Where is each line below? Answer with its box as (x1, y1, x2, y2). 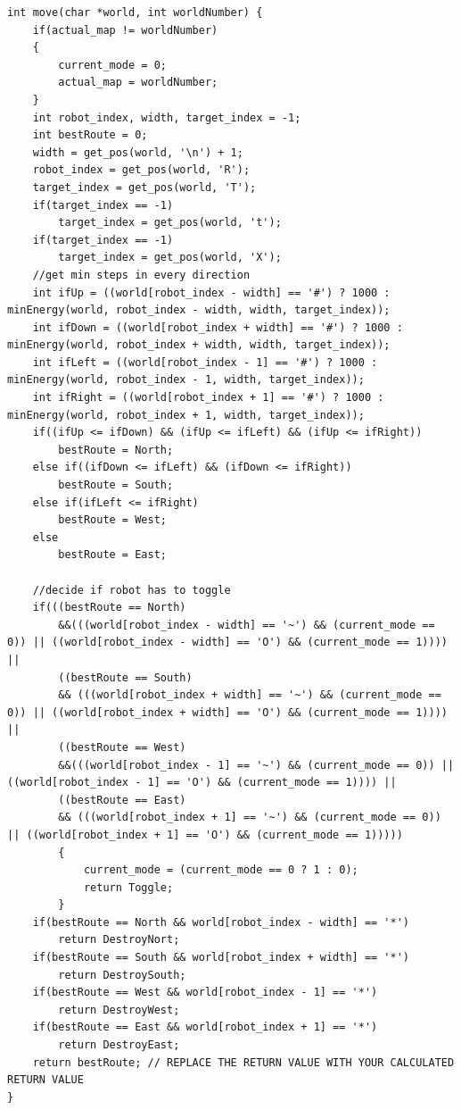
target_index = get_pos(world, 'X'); (58, 251, 282, 264)
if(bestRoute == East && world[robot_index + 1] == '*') (32, 1021, 378, 1034)
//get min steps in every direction (32, 268, 251, 281)
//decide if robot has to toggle (32, 583, 231, 597)
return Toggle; (83, 880, 174, 894)
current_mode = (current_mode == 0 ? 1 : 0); (83, 864, 358, 877)
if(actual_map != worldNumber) (32, 23, 218, 37)
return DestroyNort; (58, 933, 180, 947)
